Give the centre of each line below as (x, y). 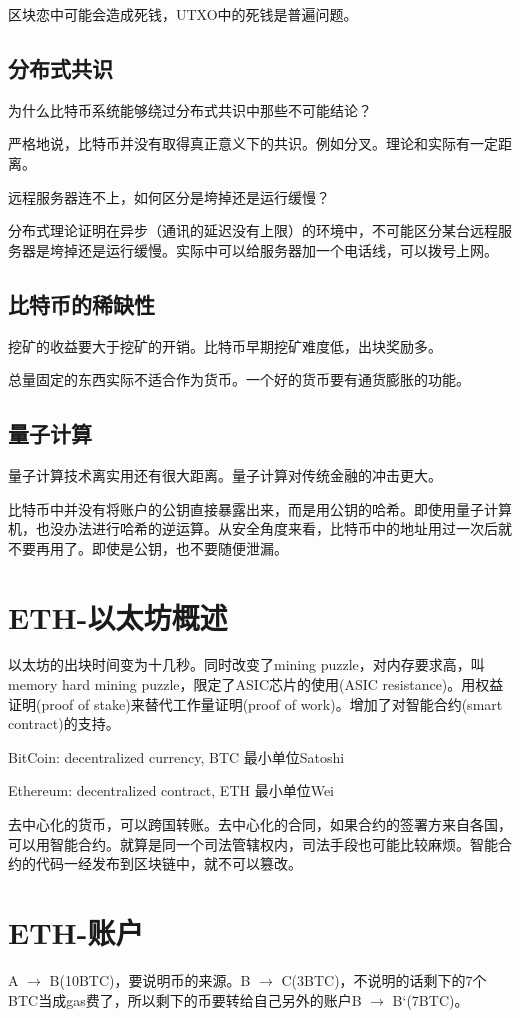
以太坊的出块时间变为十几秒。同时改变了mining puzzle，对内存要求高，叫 (246, 664)
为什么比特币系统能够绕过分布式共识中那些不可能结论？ (190, 109)
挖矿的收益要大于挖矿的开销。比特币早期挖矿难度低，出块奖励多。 (225, 345)
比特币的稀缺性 (81, 303)
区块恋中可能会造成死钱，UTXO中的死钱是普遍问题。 (183, 14)
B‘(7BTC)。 (430, 999)
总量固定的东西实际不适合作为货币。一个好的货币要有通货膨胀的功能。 (239, 379)
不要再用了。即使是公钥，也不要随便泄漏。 (148, 547)
